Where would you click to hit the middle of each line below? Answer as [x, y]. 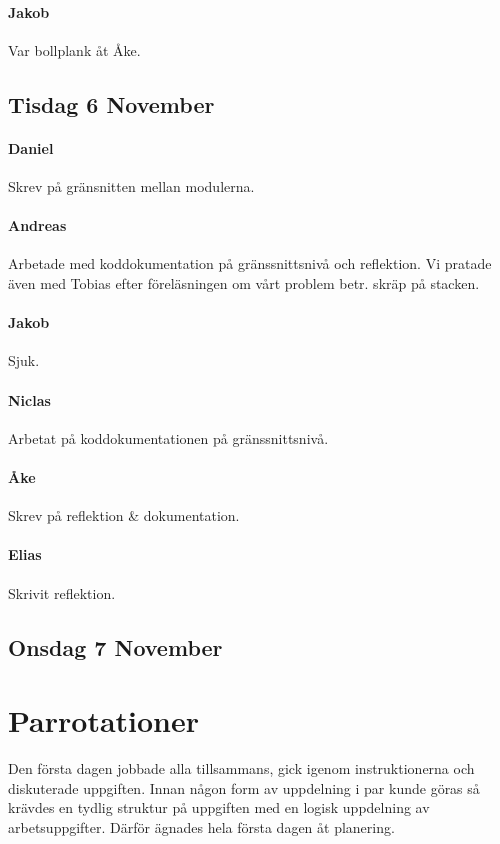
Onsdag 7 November [115, 646]
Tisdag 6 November [111, 103]
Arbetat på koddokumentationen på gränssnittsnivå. [168, 437]
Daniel [31, 147]
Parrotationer [104, 720]
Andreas [37, 225]
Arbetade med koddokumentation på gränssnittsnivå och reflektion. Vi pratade [250, 263]
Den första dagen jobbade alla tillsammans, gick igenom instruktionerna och [241, 768]
